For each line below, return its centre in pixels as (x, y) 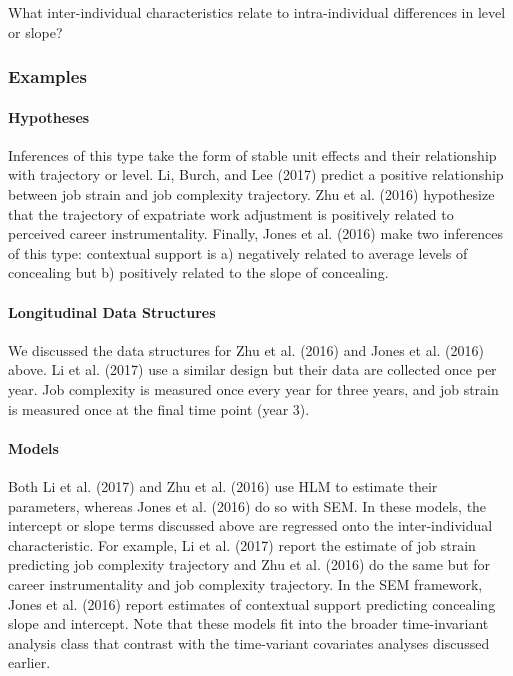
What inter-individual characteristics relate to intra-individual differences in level (257, 12)
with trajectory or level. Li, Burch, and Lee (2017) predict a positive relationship (256, 174)
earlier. (29, 662)
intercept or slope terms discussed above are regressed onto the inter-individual (250, 525)
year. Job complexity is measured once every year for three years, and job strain (253, 388)
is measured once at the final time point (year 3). (159, 408)
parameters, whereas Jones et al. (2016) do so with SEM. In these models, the (247, 505)
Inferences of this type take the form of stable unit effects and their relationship (252, 154)
